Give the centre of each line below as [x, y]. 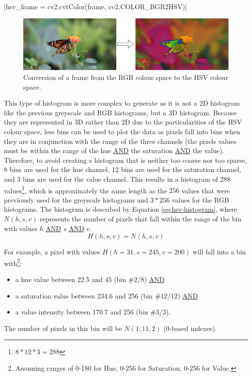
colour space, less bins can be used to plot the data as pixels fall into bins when [122, 131]
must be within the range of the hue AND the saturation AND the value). [114, 150]
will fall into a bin [219, 252]
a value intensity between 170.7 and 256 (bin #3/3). [93, 312]
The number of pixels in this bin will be [63, 328]
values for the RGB [200, 199]
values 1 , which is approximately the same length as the [86, 189]
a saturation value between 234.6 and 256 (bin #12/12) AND [107, 295]
